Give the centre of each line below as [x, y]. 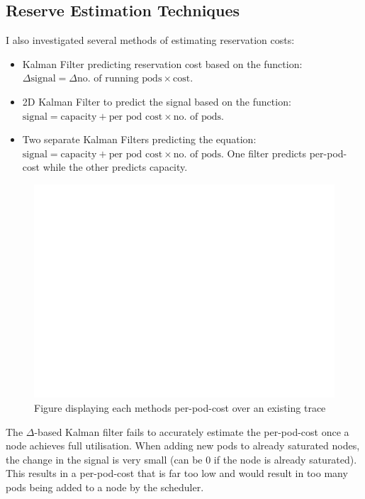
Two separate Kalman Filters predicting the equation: [139, 139]
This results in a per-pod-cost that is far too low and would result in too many [177, 473]
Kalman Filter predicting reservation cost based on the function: [162, 63]
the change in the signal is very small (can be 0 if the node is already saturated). [181, 459]
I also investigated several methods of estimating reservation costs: [150, 40]
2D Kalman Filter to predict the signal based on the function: [157, 101]
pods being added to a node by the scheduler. [105, 487]
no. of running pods [119, 79]
